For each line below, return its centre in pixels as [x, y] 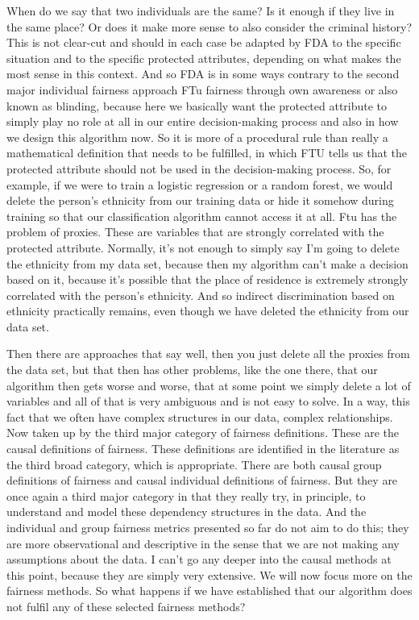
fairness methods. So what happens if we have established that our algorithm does [209, 591]
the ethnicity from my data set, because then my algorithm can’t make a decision [207, 263]
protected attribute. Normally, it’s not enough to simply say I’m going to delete [203, 247]
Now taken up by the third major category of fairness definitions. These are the [203, 433]
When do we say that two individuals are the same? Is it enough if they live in [201, 10]
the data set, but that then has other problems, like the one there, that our [192, 370]
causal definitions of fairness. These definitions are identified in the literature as [203, 449]
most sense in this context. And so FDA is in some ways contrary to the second [203, 74]
